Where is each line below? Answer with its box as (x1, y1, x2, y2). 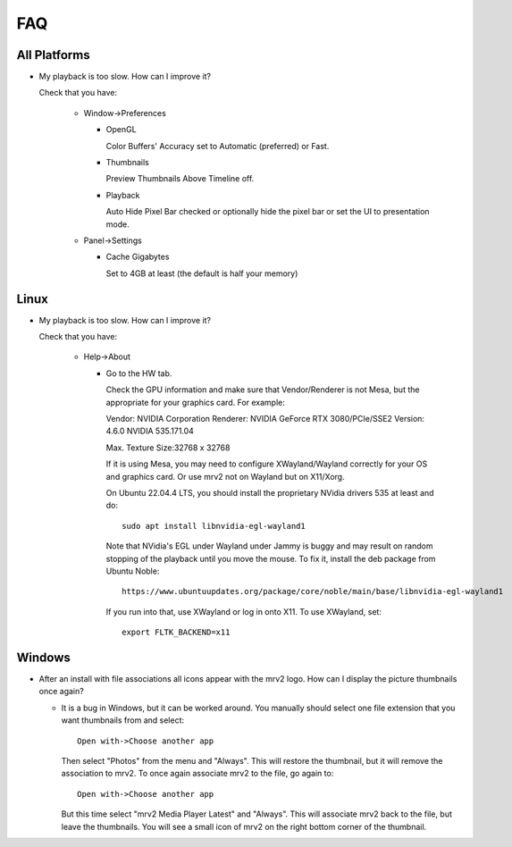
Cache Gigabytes (105, 251, 170, 263)
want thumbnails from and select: (61, 715, 185, 725)
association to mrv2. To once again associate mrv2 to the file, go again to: (61, 768, 334, 779)
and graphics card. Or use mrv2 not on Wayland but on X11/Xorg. (105, 471, 345, 482)
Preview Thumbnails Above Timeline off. (105, 173, 255, 184)
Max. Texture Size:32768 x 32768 (105, 442, 231, 453)
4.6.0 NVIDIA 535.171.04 (105, 425, 194, 437)
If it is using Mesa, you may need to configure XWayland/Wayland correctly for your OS (105, 458, 428, 469)
